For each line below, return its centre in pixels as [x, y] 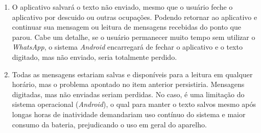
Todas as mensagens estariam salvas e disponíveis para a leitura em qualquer [132, 74]
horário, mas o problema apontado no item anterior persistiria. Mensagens [128, 84]
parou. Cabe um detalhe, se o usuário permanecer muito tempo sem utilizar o [134, 37]
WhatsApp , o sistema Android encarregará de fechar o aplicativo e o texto [127, 47]
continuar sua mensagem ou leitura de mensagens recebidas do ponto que [126, 27]
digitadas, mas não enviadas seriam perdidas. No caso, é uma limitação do [128, 94]
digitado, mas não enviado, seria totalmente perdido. [94, 57]
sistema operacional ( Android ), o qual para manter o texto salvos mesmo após [134, 104]
